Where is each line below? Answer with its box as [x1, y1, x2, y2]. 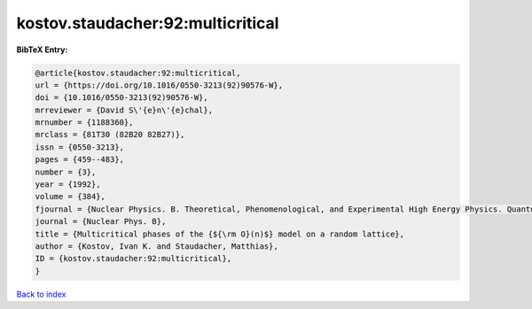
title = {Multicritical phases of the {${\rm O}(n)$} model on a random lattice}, [35, 228, 405, 239]
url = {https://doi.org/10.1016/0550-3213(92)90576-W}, [35, 80, 284, 90]
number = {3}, [35, 166, 97, 177]
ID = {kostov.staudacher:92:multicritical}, [35, 253, 232, 264]
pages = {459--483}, [35, 155, 124, 165]
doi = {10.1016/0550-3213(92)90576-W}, [35, 93, 208, 103]
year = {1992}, [35, 180, 101, 189]
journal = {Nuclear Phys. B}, [35, 217, 167, 227]
